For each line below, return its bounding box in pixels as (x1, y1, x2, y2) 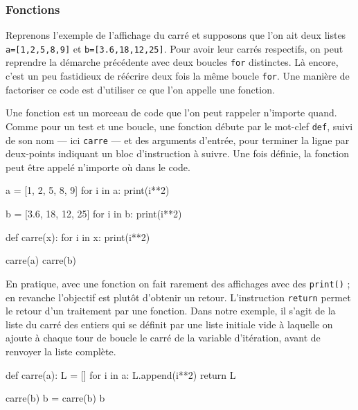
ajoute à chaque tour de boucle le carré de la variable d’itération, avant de (6, 330, 321, 345)
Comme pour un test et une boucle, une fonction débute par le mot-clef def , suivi (6, 118, 353, 133)
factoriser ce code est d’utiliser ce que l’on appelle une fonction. (6, 82, 275, 96)
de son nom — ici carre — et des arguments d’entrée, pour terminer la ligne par (6, 132, 350, 147)
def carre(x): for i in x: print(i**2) (6, 229, 150, 244)
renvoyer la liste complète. (6, 344, 116, 358)
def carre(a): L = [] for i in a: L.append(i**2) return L (6, 367, 236, 382)
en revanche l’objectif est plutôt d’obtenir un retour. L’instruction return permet (6, 289, 351, 304)
